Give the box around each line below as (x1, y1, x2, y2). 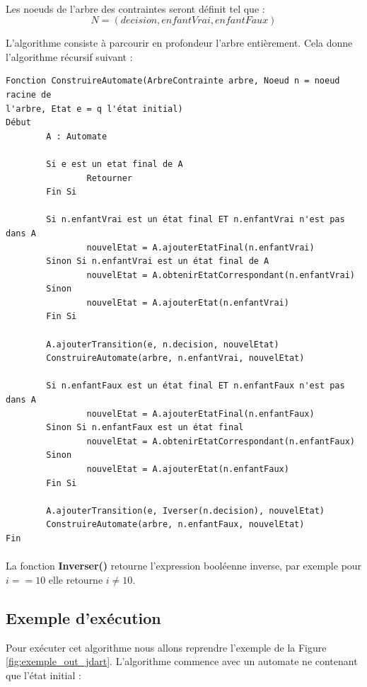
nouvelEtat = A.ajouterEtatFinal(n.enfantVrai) (86, 242, 315, 253)
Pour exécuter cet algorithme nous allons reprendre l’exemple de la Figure (6, 640, 327, 654)
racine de (6, 89, 52, 100)
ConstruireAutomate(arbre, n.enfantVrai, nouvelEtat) (46, 353, 305, 364)
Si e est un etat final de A (46, 158, 183, 169)
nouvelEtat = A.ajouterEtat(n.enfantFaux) (86, 464, 289, 474)
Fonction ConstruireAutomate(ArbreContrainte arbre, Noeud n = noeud (6, 76, 340, 86)
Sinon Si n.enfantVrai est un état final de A (46, 256, 269, 267)
